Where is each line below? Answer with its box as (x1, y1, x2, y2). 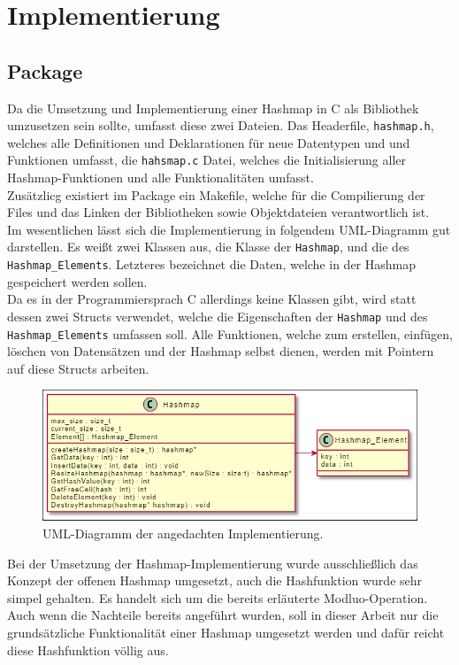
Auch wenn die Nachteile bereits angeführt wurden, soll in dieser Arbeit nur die (7, 606, 439, 624)
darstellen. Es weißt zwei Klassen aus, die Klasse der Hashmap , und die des (7, 237, 409, 256)
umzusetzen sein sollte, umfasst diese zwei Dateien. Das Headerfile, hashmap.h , (7, 116, 434, 135)
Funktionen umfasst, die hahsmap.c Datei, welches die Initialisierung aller (7, 151, 407, 169)
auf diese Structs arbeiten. (7, 359, 149, 377)
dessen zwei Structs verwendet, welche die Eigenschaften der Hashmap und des (7, 306, 428, 325)
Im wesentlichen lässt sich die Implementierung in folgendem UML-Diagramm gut (7, 220, 451, 238)
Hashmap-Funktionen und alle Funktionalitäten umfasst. (7, 168, 314, 187)
